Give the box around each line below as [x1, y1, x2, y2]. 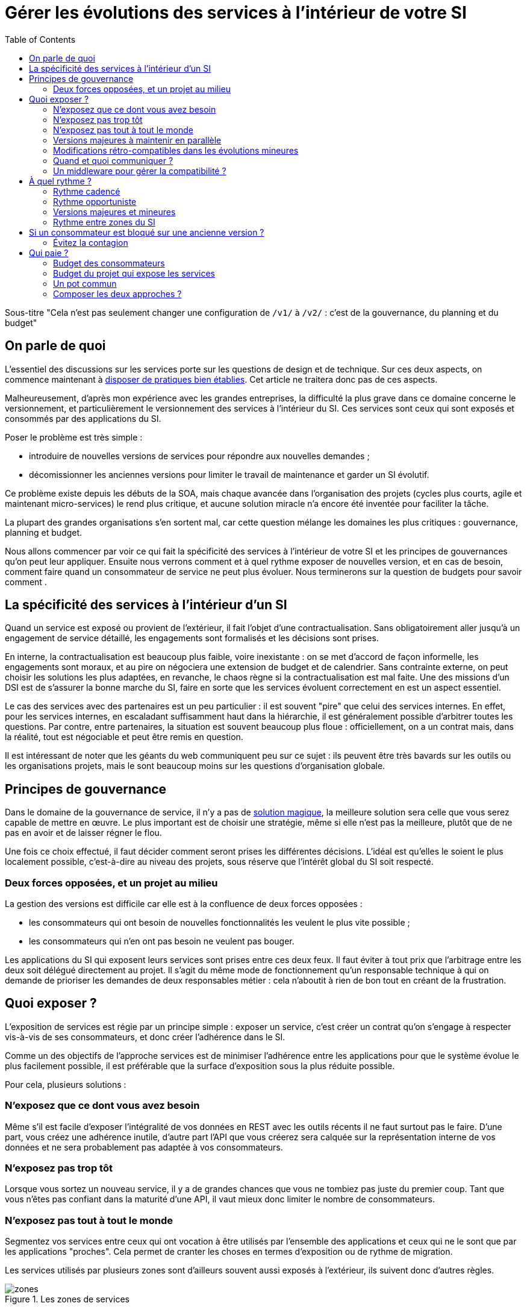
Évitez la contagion [53, 237, 128, 248]
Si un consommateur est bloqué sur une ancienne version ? [29, 227, 264, 237]
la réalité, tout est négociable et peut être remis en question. [5, 732, 243, 742]
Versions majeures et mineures [53, 206, 176, 217]
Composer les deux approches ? [53, 288, 182, 299]
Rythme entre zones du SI [53, 216, 155, 227]
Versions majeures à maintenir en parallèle [53, 134, 222, 145]
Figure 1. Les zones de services [5, 1294, 129, 1305]
